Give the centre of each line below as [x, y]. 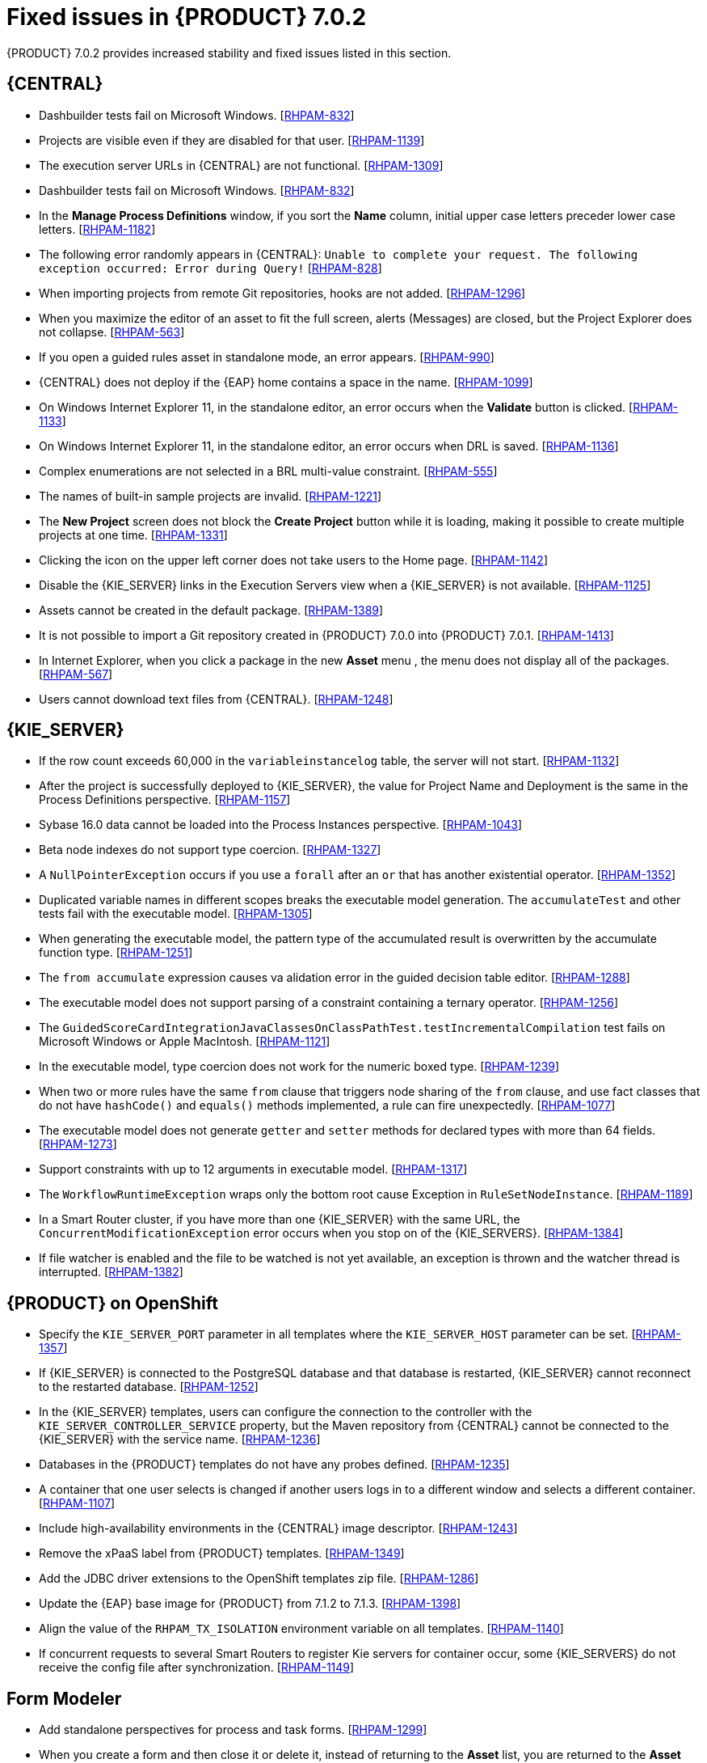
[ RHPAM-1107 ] [77, 1503]
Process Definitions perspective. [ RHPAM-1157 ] [165, 800]
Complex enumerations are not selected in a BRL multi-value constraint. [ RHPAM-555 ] [268, 471]
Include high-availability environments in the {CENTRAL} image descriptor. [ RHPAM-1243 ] [278, 1528]
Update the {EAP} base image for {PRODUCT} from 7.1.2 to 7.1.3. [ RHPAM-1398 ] [250, 1604]
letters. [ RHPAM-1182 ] [97, 229]
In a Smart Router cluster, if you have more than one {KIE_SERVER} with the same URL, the [280, 1220]
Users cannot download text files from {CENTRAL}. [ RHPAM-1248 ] [216, 699]
